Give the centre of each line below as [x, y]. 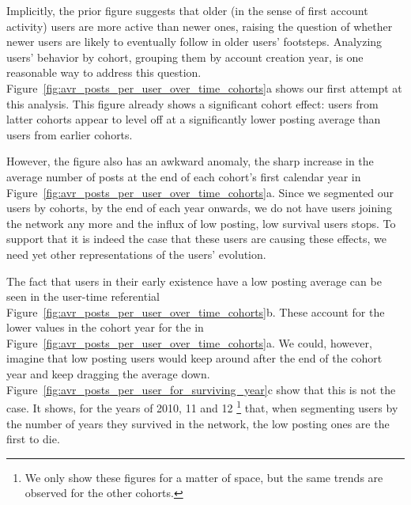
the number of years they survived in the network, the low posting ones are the [198, 423]
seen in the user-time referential [83, 296]
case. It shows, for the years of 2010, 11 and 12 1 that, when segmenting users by [202, 406]
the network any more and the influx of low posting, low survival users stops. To [201, 223]
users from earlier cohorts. [70, 134]
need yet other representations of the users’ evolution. [136, 254]
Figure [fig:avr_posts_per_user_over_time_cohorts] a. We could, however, [189, 342]
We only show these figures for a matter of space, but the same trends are [204, 477]
